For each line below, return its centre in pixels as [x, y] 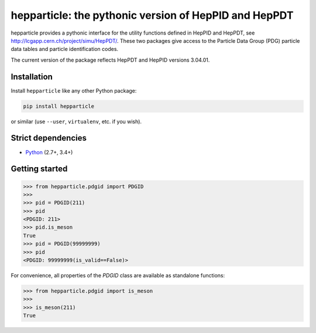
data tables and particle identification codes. [65, 49]
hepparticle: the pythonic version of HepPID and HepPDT [152, 15]
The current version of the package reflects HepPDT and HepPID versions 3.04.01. [110, 60]
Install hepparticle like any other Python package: [74, 90]
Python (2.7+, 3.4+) [49, 152]
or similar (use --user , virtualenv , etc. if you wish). [76, 121]
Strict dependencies [49, 138]
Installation [32, 77]
